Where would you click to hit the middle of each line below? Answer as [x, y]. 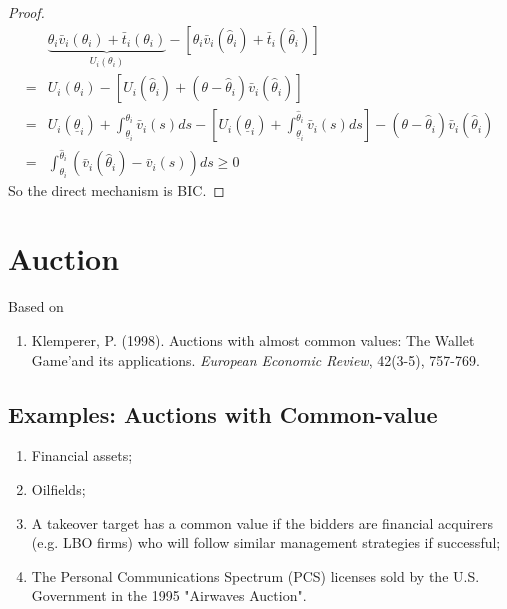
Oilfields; [58, 488]
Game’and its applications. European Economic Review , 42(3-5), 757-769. [255, 359]
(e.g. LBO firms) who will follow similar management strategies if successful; [266, 542]
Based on [36, 306]
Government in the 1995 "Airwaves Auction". [169, 595]
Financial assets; [82, 455]
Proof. [26, 12]
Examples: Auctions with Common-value [223, 413]
